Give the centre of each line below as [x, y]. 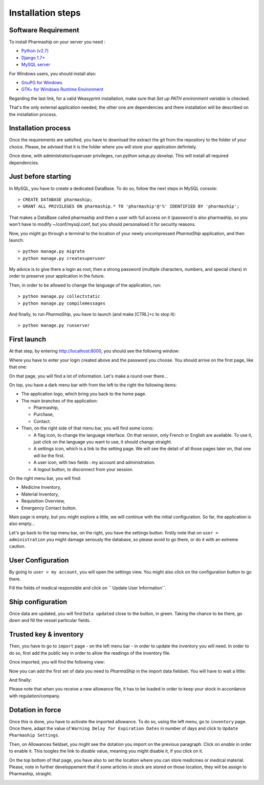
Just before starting [40, 177]
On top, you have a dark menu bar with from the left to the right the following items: [93, 385]
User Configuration [39, 560]
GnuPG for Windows [42, 83]
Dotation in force [35, 710]
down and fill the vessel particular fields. [50, 620]
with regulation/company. [35, 696]
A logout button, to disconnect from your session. [84, 469]
